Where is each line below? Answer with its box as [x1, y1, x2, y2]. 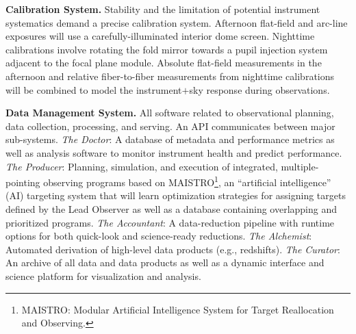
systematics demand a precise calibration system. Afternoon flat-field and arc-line [5, 15, 348, 29]
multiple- [281, 159, 319, 173]
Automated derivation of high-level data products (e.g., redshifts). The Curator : [5, 242, 340, 256]
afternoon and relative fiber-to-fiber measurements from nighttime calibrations [5, 68, 335, 83]
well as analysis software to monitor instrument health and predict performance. [5, 145, 342, 159]
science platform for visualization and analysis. [5, 268, 201, 283]
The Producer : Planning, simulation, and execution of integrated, [5, 159, 278, 173]
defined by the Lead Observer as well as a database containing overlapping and [5, 201, 338, 216]
